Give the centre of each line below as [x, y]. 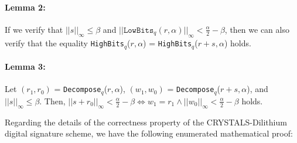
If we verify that [34, 29]
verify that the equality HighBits [64, 43]
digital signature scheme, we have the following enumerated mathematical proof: [149, 133]
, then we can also [257, 29]
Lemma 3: [25, 67]
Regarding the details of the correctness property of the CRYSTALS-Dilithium [146, 122]
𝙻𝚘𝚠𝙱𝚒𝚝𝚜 [139, 30]
